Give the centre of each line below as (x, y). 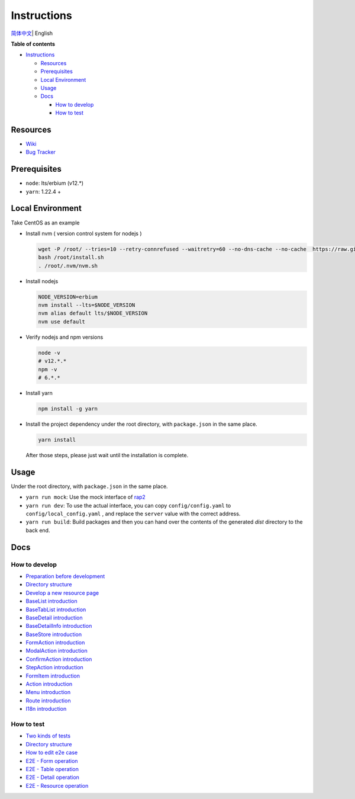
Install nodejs (42, 281)
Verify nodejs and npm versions (64, 337)
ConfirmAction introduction (59, 659)
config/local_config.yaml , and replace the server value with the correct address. (133, 514)
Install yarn (39, 393)
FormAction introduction (55, 643)
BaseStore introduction (54, 634)
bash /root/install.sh (71, 257)
